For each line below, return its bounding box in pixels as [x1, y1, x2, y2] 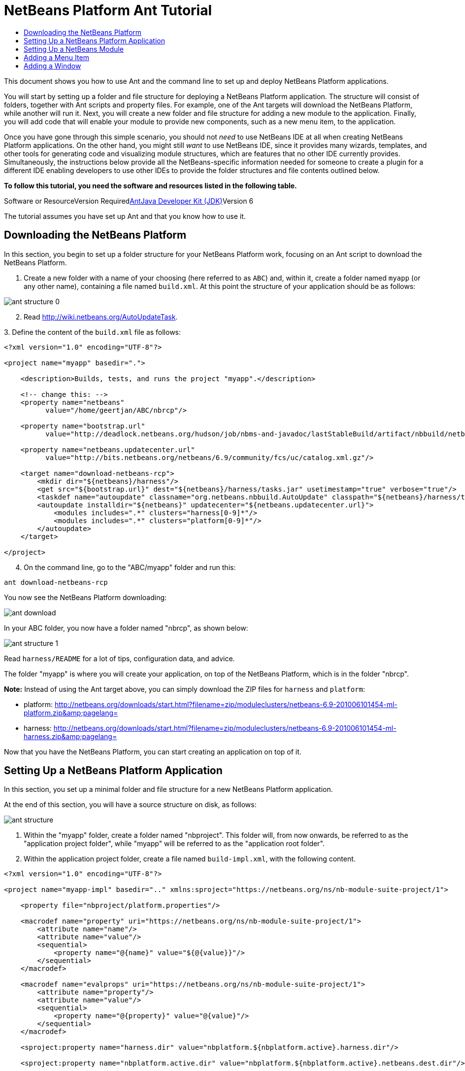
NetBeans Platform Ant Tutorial [4, 2, 212, 19]
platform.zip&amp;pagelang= [24, 708, 118, 717]
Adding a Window [24, 61, 81, 70]
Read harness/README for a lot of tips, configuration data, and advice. [4, 654, 235, 663]
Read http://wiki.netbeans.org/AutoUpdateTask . [24, 312, 178, 321]
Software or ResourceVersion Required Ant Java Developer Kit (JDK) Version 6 [4, 196, 254, 205]
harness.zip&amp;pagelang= [24, 732, 117, 741]
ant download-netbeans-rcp [4, 578, 108, 586]
